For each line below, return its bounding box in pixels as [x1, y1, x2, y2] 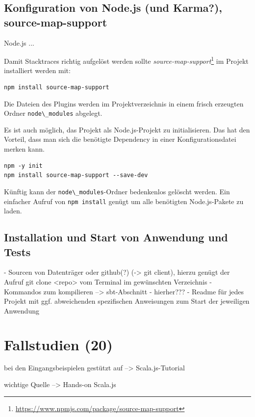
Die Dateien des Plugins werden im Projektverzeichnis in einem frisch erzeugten [4, 98, 244, 108]
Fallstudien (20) [4, 334, 113, 354]
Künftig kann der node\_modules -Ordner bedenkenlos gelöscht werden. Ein [4, 186, 230, 196]
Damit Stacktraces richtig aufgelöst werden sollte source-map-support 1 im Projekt [4, 54, 249, 66]
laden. [4, 206, 22, 216]
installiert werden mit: [4, 65, 71, 76]
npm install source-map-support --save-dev [4, 172, 148, 179]
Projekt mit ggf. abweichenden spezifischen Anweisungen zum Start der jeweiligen [4, 296, 250, 306]
